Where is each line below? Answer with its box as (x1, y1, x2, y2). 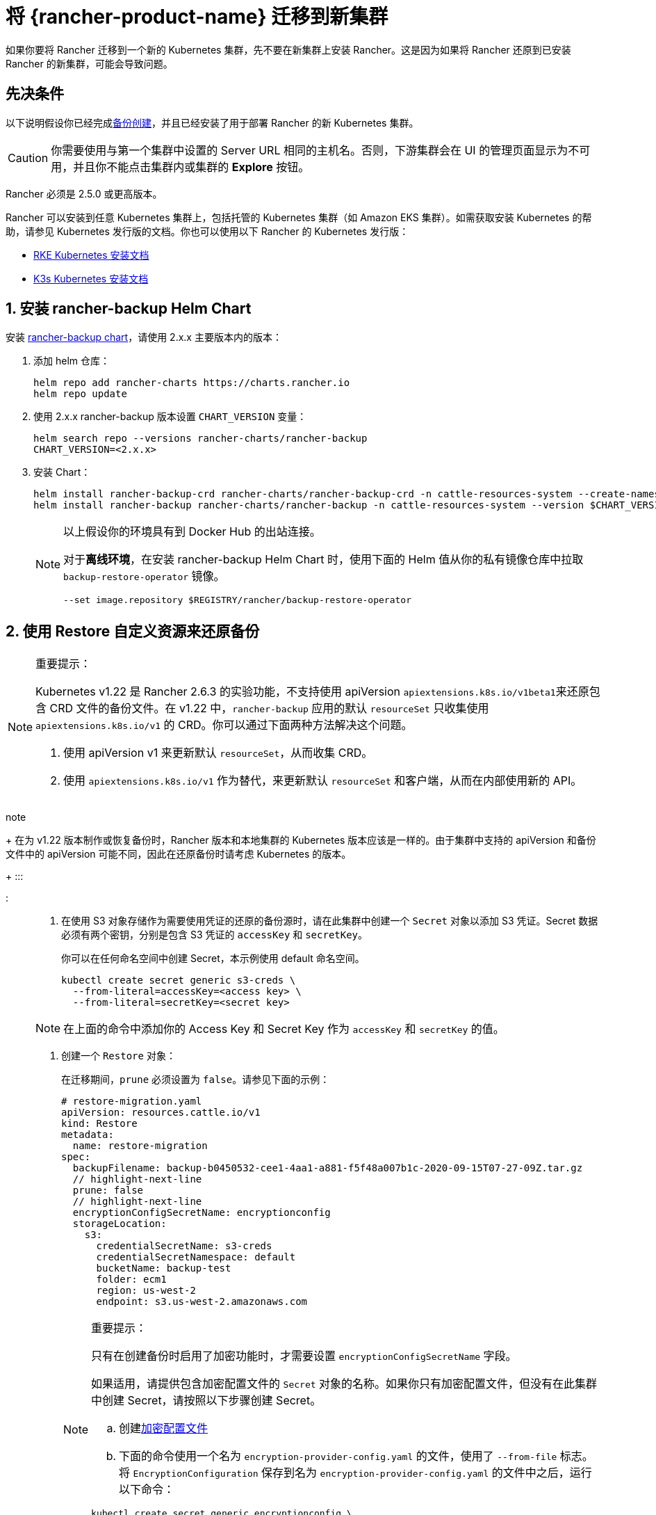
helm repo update (33, 388, 127, 400)
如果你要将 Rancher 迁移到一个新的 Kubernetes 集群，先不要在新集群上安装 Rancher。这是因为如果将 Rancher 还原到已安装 (6, 43, 571, 56)
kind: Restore (61, 1118, 138, 1130)
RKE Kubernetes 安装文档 (33, 248, 149, 261)
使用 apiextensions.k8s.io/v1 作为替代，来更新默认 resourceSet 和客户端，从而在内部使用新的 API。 (63, 773, 582, 788)
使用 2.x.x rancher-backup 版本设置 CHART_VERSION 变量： (33, 410, 307, 423)
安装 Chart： (33, 466, 91, 479)
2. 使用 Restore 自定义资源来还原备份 (6, 622, 260, 640)
